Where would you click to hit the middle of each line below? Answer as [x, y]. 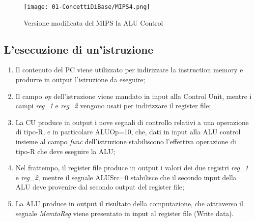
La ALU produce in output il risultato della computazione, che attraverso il [129, 203]
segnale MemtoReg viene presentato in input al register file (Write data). [125, 213]
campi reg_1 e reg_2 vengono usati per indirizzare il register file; [113, 106]
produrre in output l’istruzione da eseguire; [80, 79]
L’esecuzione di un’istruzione [79, 49]
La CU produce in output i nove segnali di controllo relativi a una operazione [132, 122]
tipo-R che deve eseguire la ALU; [65, 151]
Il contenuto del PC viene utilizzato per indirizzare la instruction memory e [129, 70]
